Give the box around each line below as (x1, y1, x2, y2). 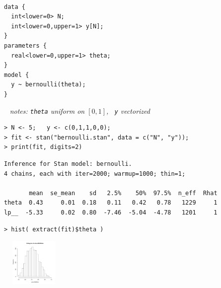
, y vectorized (106, 105, 150, 116)
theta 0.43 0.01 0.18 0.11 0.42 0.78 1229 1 (4, 199, 218, 207)
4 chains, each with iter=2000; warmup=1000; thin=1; (4, 170, 186, 177)
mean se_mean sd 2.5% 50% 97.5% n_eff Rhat (29, 189, 218, 197)
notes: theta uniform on (9, 105, 85, 116)
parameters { (4, 42, 47, 49)
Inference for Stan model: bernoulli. (4, 160, 132, 167)
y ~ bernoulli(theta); (11, 81, 86, 88)
